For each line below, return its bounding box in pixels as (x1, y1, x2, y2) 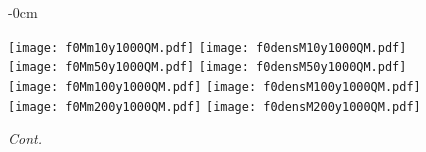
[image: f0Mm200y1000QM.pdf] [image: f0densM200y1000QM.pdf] (8, 99, 421, 114)
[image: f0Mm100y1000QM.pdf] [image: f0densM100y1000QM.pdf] (8, 79, 421, 94)
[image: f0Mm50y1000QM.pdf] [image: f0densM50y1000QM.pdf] (8, 60, 407, 75)
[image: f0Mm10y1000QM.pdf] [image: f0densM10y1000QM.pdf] (8, 40, 407, 55)
